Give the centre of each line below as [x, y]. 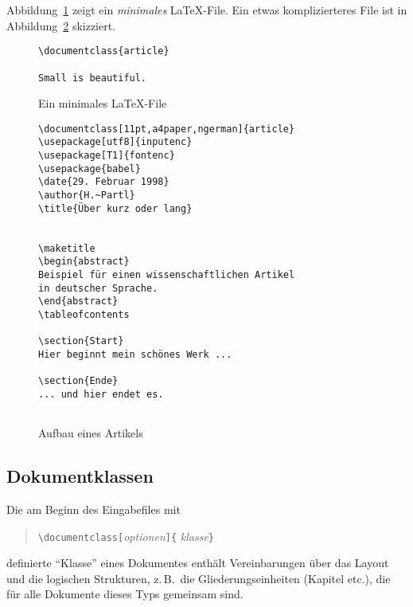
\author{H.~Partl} [87, 196]
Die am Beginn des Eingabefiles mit [94, 509]
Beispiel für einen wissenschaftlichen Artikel [167, 274]
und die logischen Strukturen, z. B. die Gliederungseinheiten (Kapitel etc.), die [199, 578]
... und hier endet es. [101, 394]
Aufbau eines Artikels [91, 433]
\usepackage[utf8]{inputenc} [115, 142]
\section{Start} [81, 341]
